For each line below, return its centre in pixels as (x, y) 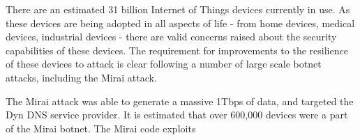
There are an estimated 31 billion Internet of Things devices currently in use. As (178, 9)
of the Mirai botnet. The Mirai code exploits (101, 128)
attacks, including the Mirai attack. (81, 77)
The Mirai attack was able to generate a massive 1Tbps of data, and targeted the (180, 101)
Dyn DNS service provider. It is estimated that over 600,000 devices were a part (177, 115)
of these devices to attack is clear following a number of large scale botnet (164, 64)
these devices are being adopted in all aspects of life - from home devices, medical (180, 23)
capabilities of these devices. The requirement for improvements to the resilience (177, 50)
